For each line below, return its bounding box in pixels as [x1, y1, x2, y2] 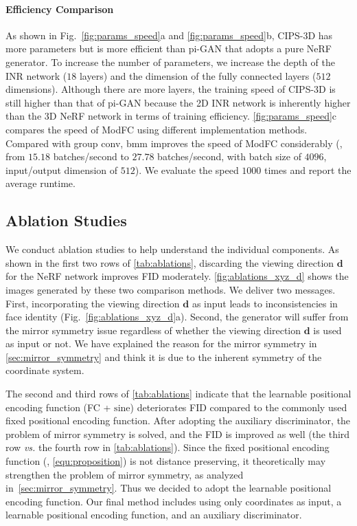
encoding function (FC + [5, 399, 111, 414]
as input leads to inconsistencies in [192, 296, 338, 310]
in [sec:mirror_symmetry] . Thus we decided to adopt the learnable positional [5, 481, 332, 495]
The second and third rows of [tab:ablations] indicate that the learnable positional [5, 386, 352, 401]
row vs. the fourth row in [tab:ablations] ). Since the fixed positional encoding [5, 440, 330, 454]
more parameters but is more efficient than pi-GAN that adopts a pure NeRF [5, 41, 332, 56]
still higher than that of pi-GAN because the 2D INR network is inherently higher [5, 95, 351, 109]
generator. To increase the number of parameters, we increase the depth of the [5, 54, 335, 69]
